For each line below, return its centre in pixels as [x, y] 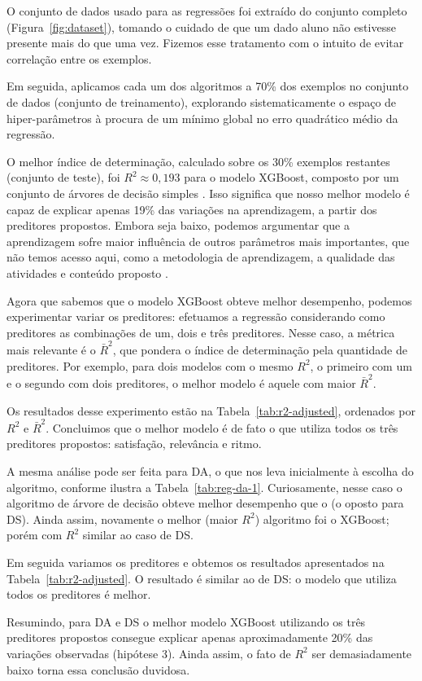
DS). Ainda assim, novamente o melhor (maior [122, 518]
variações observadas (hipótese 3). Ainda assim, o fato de [149, 653]
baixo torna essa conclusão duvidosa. [98, 669]
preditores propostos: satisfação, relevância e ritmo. [134, 444]
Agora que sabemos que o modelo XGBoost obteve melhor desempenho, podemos [209, 300]
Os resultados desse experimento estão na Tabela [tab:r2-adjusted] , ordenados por [211, 410]
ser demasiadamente [362, 653]
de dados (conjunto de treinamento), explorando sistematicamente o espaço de [202, 101]
